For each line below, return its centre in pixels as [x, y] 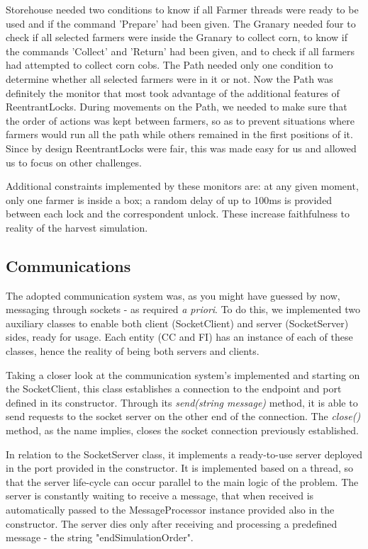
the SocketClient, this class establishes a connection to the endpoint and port [174, 389]
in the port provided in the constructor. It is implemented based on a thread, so [180, 468]
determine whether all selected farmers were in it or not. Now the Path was [169, 78]
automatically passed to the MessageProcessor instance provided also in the [170, 510]
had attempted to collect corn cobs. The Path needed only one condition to [169, 65]
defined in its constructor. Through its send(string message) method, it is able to [182, 402]
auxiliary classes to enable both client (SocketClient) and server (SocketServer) [177, 323]
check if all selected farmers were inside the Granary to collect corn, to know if [177, 37]
